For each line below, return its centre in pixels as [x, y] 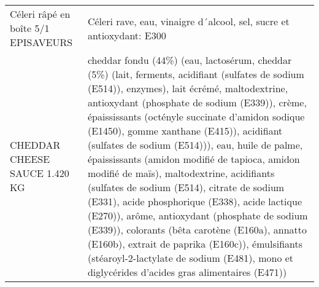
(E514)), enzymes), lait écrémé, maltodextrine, [188, 88]
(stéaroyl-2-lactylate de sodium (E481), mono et [190, 258]
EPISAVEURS [41, 42]
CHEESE [30, 159]
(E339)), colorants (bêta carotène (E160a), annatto [197, 230]
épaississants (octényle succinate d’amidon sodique [196, 116]
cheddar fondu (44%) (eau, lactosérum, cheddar [190, 60]
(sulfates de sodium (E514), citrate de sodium [186, 187]
